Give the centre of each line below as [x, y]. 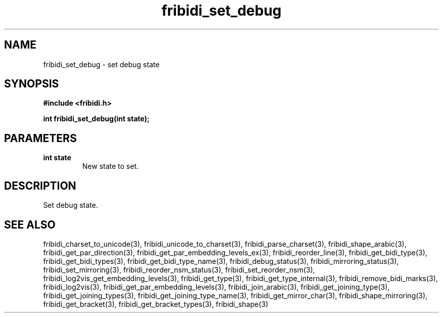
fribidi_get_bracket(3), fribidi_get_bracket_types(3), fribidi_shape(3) [156, 304]
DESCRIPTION [40, 186]
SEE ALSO [30, 224]
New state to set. [110, 166]
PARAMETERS [40, 138]
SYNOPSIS [32, 84]
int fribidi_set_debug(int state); [96, 119]
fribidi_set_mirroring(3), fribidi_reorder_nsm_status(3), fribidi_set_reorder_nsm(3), [179, 269]
